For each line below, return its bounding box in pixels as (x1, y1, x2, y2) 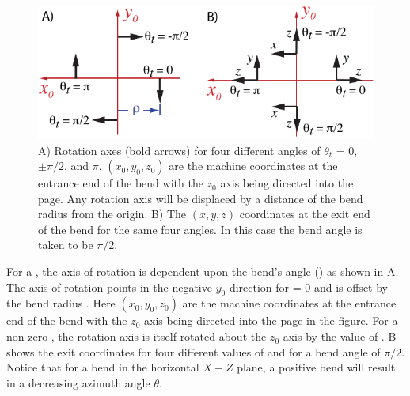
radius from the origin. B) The (38, 206, 187, 222)
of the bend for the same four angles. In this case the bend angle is (38, 221, 363, 237)
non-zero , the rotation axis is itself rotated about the (6, 328, 267, 345)
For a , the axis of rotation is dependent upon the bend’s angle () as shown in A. (6, 263, 399, 280)
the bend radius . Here (6, 295, 116, 311)
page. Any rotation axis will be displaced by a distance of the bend (38, 190, 363, 206)
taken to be (38, 236, 93, 253)
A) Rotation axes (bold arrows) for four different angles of (38, 141, 321, 158)
